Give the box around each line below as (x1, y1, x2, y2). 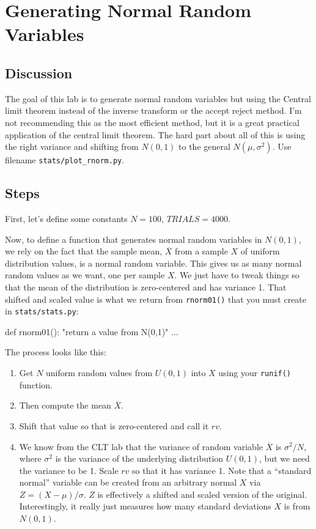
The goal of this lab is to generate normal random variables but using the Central (5, 92, 312, 105)
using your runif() (218, 366, 292, 379)
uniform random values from (46, 366, 153, 379)
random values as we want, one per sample (5, 268, 165, 281)
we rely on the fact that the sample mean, (5, 245, 163, 257)
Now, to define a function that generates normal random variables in (5, 232, 262, 245)
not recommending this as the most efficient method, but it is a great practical (5, 116, 299, 128)
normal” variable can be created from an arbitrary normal (19, 476, 237, 489)
